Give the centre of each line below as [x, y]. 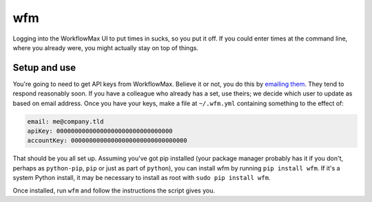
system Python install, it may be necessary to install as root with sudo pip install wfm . [142, 178]
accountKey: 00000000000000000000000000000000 [107, 141]
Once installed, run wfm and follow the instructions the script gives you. [114, 190]
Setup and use [44, 68]
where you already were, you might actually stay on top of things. [106, 47]
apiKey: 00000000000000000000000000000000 [100, 131]
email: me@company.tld [65, 121]
